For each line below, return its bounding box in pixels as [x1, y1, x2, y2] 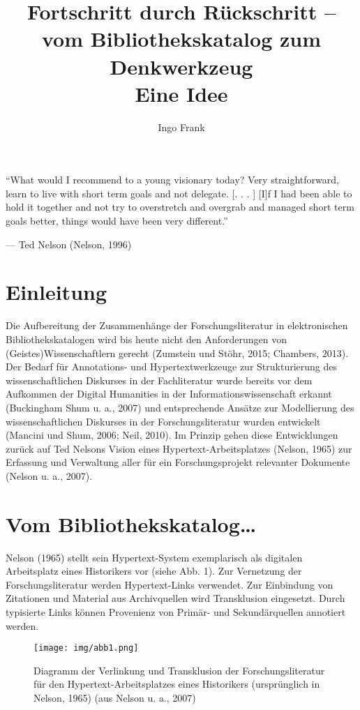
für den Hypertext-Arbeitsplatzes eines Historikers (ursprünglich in [33, 677, 320, 691]
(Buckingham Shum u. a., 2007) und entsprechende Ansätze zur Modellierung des [6, 400, 354, 414]
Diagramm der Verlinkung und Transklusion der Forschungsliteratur [33, 663, 325, 677]
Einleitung [6, 278, 107, 306]
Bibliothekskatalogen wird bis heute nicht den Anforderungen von [6, 331, 287, 346]
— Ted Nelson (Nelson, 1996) [6, 236, 132, 251]
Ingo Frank [158, 119, 205, 134]
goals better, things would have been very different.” [6, 213, 228, 228]
